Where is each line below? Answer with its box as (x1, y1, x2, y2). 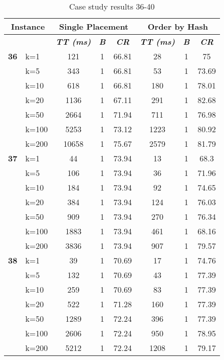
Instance (11, 21, 45, 32)
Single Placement (59, 21, 129, 32)
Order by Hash (147, 21, 208, 32)
